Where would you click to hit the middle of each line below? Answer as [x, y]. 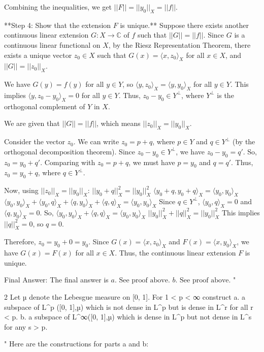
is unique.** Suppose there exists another [184, 25]
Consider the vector [35, 141]
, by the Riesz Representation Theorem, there [179, 44]
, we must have [152, 162]
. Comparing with [68, 162]
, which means [119, 123]
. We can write [96, 141]
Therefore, [20, 242]
